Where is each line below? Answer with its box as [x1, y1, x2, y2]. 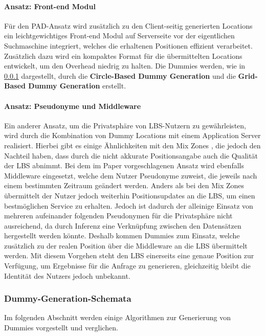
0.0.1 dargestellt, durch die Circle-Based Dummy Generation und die [4, 70, 236, 81]
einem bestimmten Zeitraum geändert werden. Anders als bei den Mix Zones [4, 180, 245, 191]
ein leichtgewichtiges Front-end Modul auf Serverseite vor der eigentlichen [4, 30, 235, 41]
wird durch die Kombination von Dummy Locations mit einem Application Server [4, 130, 261, 141]
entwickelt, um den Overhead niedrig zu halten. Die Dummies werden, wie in [4, 60, 246, 71]
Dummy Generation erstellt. [28, 80, 126, 91]
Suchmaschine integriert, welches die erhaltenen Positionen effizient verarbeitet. [4, 40, 253, 51]
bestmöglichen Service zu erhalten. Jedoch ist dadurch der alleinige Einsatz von [4, 200, 253, 211]
